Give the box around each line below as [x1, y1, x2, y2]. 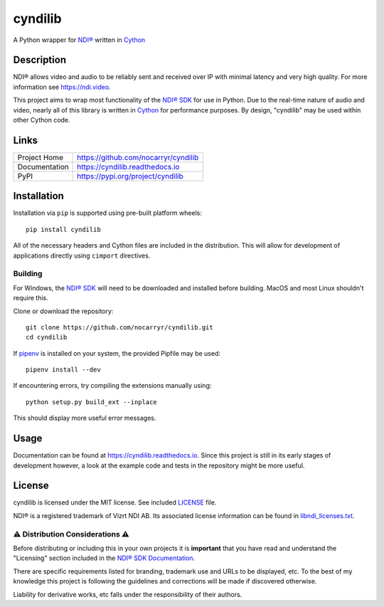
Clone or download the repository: [13, 307, 114, 315]
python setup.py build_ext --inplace [26, 398, 158, 406]
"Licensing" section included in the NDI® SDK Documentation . [13, 554, 196, 562]
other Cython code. [13, 116, 70, 125]
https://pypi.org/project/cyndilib [77, 171, 184, 181]
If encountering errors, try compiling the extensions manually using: [13, 381, 212, 390]
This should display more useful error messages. [13, 413, 156, 423]
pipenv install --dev [26, 366, 101, 374]
